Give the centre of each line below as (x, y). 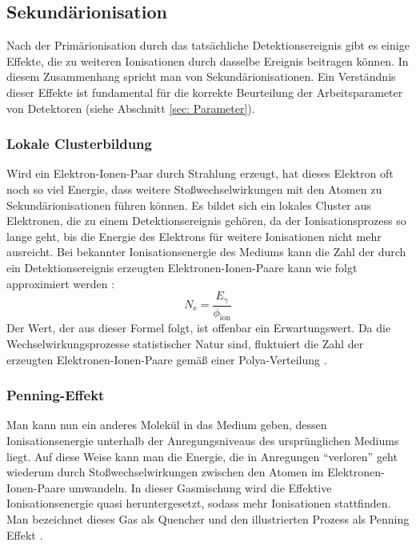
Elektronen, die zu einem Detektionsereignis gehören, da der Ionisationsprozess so (206, 221)
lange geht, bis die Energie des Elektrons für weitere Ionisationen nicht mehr (194, 236)
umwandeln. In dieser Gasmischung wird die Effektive (200, 487)
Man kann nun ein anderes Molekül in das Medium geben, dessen (167, 425)
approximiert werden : (61, 283)
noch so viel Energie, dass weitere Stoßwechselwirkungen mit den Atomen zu (194, 189)
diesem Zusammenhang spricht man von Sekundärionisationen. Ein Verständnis (201, 76)
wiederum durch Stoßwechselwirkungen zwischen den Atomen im (165, 472)
